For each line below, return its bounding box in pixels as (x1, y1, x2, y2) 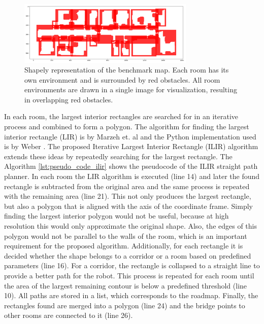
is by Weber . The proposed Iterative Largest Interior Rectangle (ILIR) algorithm (4, 141, 258, 152)
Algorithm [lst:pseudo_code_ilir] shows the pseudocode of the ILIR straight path (4, 161, 258, 171)
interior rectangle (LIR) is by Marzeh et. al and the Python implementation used (4, 131, 256, 141)
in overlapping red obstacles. (24, 94, 113, 104)
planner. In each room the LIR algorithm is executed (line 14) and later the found (4, 171, 260, 182)
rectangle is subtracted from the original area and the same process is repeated (4, 181, 250, 191)
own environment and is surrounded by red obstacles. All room (24, 74, 220, 85)
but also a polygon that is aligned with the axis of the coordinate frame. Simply (4, 200, 253, 211)
